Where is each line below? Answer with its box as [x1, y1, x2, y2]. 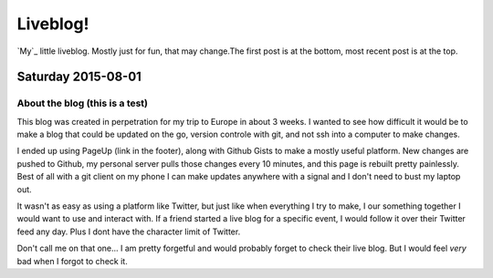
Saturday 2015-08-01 [16, 69, 142, 85]
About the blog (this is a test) [16, 97, 149, 109]
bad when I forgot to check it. [16, 255, 128, 266]
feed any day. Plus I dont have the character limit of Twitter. [16, 226, 241, 237]
